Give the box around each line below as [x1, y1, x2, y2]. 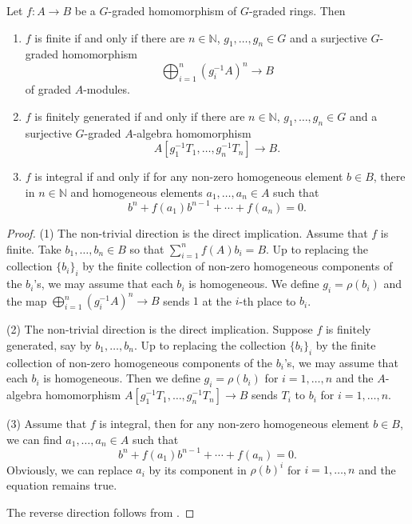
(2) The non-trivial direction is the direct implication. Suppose [6, 321, 313, 338]
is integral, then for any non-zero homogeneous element [99, 415, 370, 432]
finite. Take [6, 240, 61, 257]
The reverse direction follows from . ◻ [6, 503, 195, 520]
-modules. [83, 81, 130, 98]
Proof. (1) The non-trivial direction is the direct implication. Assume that [6, 224, 368, 241]
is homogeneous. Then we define [43, 370, 200, 386]
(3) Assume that [6, 415, 87, 432]
